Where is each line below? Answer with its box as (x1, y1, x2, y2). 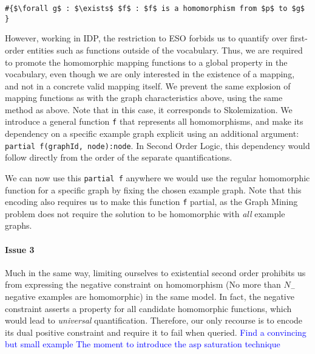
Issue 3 (5, 243, 35, 255)
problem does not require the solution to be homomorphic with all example (5, 207, 285, 220)
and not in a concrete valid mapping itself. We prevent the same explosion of (5, 79, 291, 92)
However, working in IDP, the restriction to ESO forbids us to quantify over (5, 32, 288, 44)
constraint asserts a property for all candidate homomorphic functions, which (5, 302, 292, 314)
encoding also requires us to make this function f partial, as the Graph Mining (5, 195, 298, 208)
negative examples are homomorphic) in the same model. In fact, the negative (5, 290, 294, 303)
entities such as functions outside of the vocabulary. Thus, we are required (27, 43, 303, 56)
